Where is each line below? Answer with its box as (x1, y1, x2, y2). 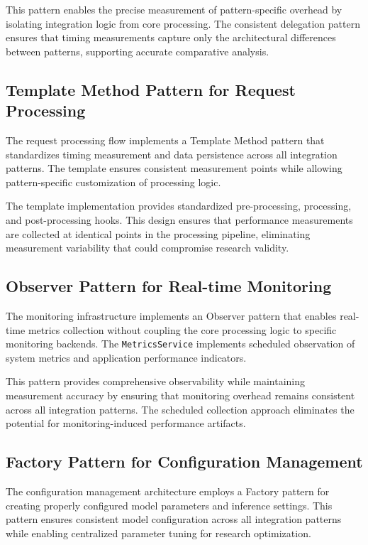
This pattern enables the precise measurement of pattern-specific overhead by (6, 2, 342, 16)
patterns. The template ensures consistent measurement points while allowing (6, 161, 342, 176)
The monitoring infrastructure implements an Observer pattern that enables (6, 308, 337, 323)
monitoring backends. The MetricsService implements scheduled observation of (6, 336, 355, 351)
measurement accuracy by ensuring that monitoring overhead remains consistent (6, 387, 355, 402)
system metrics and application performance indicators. (6, 350, 247, 365)
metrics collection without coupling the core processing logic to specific (28, 322, 337, 337)
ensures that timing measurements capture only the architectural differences (6, 30, 336, 45)
